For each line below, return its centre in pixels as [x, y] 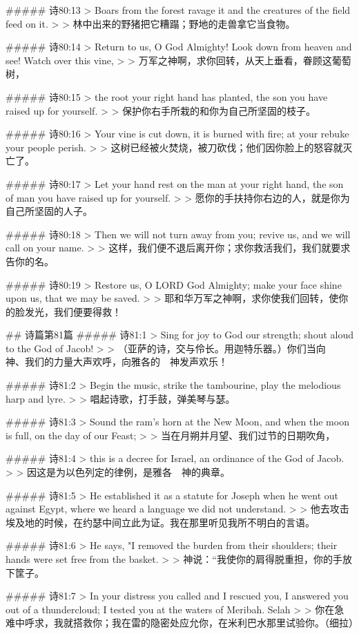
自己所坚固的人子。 [49, 211]
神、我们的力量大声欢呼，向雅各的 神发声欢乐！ [117, 362]
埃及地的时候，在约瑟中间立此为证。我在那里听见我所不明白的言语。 [160, 522]
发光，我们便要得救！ [73, 311]
